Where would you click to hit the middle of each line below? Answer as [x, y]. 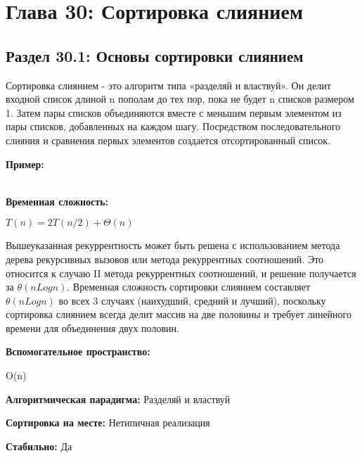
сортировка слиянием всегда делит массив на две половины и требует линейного [179, 314]
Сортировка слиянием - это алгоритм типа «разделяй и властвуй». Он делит [168, 85]
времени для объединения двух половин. [92, 327]
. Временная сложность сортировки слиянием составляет [189, 287]
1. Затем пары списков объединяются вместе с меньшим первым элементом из [174, 112]
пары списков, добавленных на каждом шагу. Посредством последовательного [173, 126]
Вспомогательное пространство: [78, 351]
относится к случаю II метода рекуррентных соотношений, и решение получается [181, 273]
